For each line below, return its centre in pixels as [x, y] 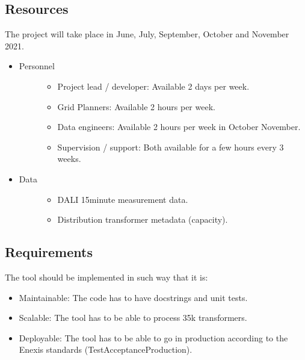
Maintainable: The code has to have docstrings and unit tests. [133, 297]
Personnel [37, 66]
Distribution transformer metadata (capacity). [143, 219]
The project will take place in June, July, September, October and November [147, 34]
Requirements [49, 252]
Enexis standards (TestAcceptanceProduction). [106, 349]
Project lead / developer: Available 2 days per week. [153, 86]
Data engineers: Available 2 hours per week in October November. [179, 127]
